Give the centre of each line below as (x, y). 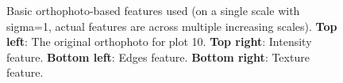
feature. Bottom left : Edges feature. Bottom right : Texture (158, 57)
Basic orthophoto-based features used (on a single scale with (153, 10)
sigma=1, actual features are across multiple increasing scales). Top (172, 26)
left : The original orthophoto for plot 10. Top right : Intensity (159, 41)
